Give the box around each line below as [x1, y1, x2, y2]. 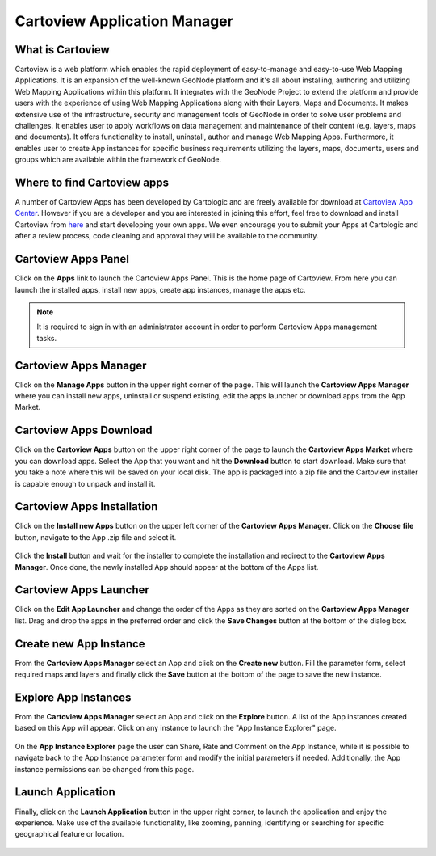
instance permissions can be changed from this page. [15, 764, 195, 774]
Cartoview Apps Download [15, 424, 153, 437]
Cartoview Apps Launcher [15, 583, 149, 597]
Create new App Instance [15, 637, 145, 651]
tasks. [36, 333, 57, 343]
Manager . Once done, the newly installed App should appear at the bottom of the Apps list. [15, 562, 319, 571]
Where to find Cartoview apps [15, 176, 170, 189]
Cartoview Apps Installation [15, 500, 158, 513]
